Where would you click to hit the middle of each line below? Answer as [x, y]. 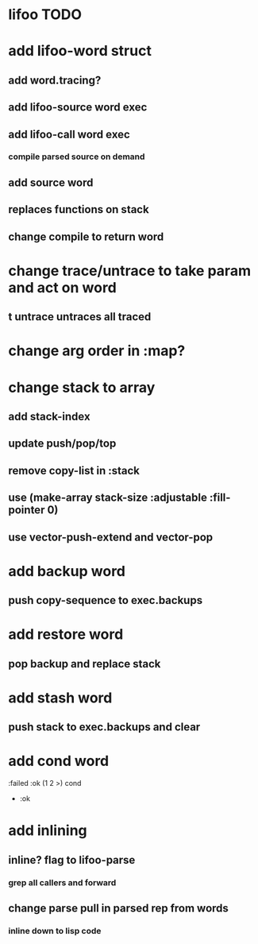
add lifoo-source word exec [78, 108]
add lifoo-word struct [80, 51]
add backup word [67, 571]
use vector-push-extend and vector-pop [111, 537]
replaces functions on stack [79, 209]
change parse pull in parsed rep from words [118, 909]
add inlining [48, 831]
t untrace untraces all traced [80, 317]
